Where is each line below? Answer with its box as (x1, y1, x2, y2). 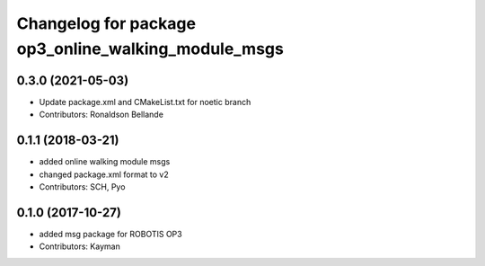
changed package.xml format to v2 (39, 169, 170, 180)
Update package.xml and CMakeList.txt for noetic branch (39, 96, 251, 107)
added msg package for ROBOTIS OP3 (39, 228, 183, 239)
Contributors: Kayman (39, 241, 120, 252)
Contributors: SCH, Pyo (39, 181, 126, 192)
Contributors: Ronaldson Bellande (39, 109, 163, 120)
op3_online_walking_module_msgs (16, 39, 285, 58)
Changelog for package (16, 13, 197, 33)
